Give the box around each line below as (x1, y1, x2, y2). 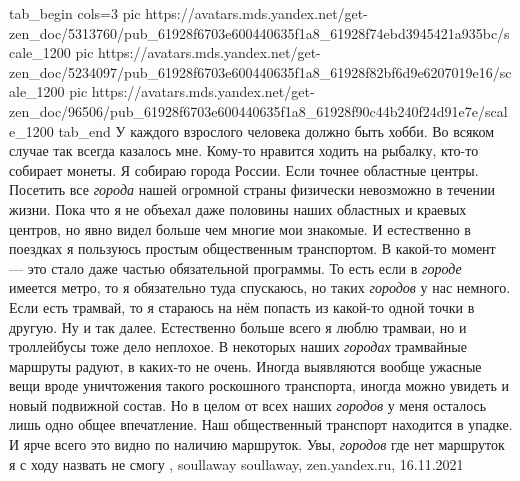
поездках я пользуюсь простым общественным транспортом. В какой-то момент (9, 238, 496, 259)
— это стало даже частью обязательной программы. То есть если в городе (9, 257, 462, 278)
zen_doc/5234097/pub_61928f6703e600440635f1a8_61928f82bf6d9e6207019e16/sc (9, 61, 512, 82)
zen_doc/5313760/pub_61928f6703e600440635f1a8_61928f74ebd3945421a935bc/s (9, 22, 510, 43)
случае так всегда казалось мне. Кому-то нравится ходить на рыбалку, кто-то (9, 140, 479, 161)
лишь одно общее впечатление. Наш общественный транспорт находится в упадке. (9, 414, 513, 435)
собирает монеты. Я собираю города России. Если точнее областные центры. (9, 159, 479, 180)
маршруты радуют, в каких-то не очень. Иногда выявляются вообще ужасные (9, 355, 482, 376)
